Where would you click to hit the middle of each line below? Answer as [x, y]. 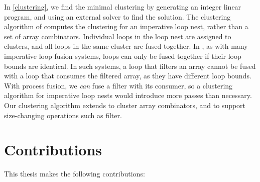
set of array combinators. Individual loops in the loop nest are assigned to [118, 36]
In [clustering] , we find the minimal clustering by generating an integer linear [123, 7]
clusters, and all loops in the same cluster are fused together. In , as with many [126, 46]
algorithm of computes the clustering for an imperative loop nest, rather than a [126, 26]
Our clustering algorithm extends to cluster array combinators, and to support [125, 105]
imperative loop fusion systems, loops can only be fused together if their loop [123, 56]
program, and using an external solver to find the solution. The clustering [117, 16]
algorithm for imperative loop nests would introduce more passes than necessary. [128, 95]
